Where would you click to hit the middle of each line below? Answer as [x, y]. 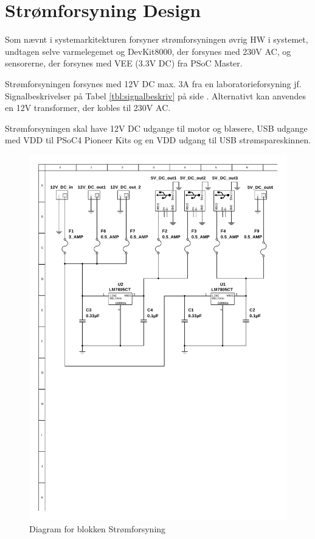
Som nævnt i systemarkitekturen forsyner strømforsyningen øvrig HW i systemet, [157, 39]
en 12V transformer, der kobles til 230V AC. [88, 108]
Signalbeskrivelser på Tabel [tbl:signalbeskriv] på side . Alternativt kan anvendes [155, 95]
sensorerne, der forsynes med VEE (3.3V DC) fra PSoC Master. [124, 63]
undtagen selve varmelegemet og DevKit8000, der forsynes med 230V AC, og [148, 51]
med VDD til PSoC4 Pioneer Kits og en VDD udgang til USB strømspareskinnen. [158, 140]
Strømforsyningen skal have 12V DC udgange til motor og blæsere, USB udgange [156, 128]
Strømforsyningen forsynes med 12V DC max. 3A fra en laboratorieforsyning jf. [153, 83]
